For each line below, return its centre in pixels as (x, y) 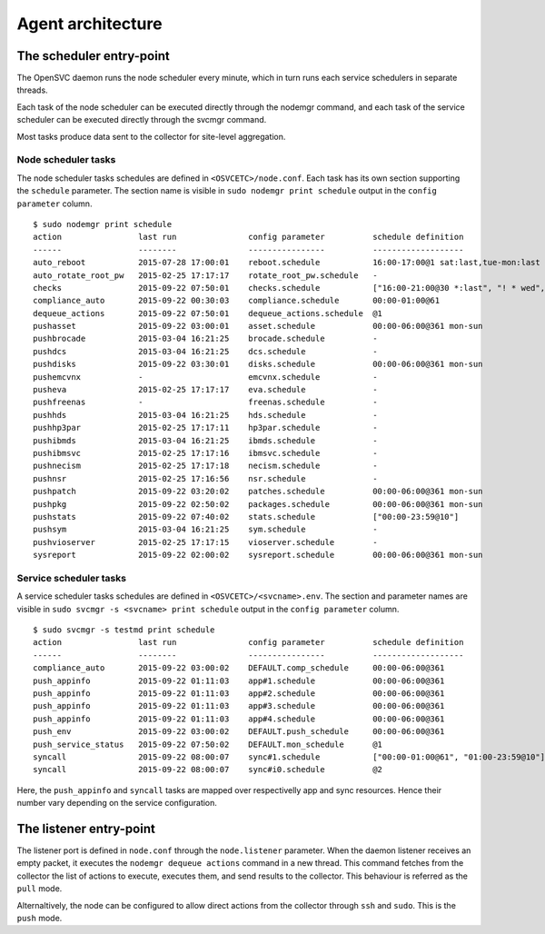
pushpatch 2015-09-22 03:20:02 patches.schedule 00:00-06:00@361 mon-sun (258, 492)
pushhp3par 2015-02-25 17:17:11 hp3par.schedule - (205, 428)
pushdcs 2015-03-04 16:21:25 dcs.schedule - (205, 351)
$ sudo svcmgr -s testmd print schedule (124, 630)
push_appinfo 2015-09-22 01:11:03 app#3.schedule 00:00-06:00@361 (239, 706)
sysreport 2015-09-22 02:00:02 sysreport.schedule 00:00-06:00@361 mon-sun (258, 555)
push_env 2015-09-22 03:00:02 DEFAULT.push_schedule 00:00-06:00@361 (239, 732)
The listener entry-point (86, 828)
